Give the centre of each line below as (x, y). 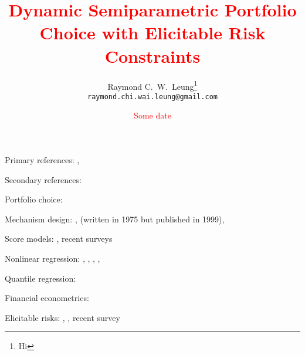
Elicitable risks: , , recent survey (62, 317)
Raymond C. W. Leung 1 (152, 85)
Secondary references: (43, 179)
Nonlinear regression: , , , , (52, 258)
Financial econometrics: (47, 298)
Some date (152, 115)
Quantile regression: (40, 278)
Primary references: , (42, 160)
